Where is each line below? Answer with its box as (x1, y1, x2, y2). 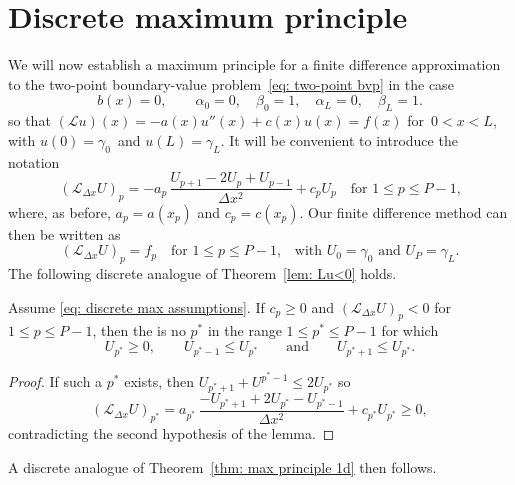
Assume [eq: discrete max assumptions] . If (8, 296, 265, 317)
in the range (207, 320, 282, 341)
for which (381, 320, 439, 341)
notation (8, 151, 60, 172)
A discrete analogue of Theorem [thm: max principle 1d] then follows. (8, 456, 437, 477)
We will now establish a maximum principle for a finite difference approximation (8, 54, 501, 75)
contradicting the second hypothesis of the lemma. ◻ (8, 423, 335, 444)
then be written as (8, 223, 121, 244)
